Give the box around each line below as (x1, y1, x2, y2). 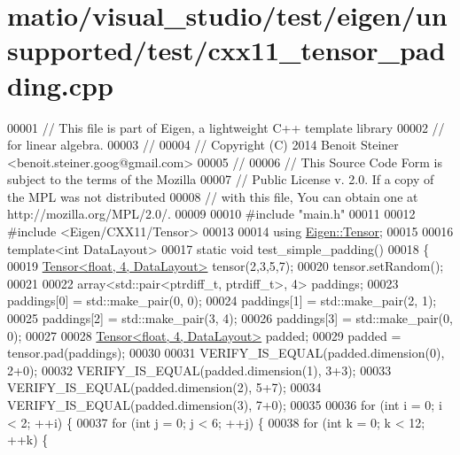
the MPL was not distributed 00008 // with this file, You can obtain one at (7, 187, 418, 205)
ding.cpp (7, 66, 113, 103)
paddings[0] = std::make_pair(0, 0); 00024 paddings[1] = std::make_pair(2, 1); (7, 291, 437, 310)
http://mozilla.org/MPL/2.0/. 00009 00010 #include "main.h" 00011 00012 (7, 204, 416, 223)
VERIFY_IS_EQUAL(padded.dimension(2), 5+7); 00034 (7, 378, 322, 397)
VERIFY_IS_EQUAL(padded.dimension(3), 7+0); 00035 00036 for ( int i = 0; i (7, 396, 442, 413)
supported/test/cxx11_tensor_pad (7, 32, 446, 68)
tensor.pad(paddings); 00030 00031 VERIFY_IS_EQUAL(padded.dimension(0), (7, 343, 445, 362)
